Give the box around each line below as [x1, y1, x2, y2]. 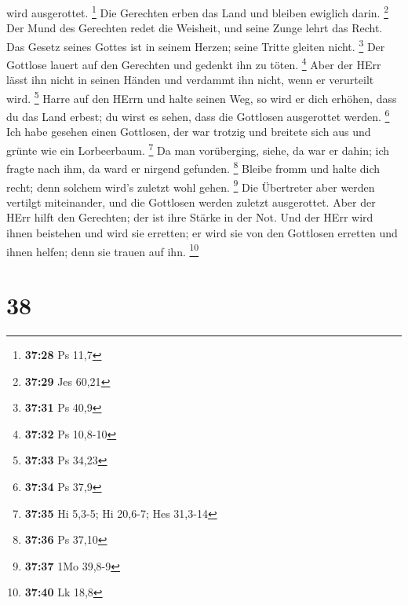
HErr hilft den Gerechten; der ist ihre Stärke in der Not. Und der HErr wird [6, 209, 373, 225]
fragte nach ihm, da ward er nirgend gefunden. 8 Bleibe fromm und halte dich [6, 158, 381, 176]
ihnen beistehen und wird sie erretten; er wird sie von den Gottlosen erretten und [6, 224, 398, 240]
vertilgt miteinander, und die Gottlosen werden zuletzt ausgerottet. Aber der [6, 193, 376, 210]
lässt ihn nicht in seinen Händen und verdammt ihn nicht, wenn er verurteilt [6, 71, 374, 88]
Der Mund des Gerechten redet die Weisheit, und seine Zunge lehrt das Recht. [6, 20, 383, 36]
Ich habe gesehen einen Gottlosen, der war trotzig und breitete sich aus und [6, 123, 371, 140]
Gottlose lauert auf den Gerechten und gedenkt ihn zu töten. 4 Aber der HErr [6, 54, 381, 72]
